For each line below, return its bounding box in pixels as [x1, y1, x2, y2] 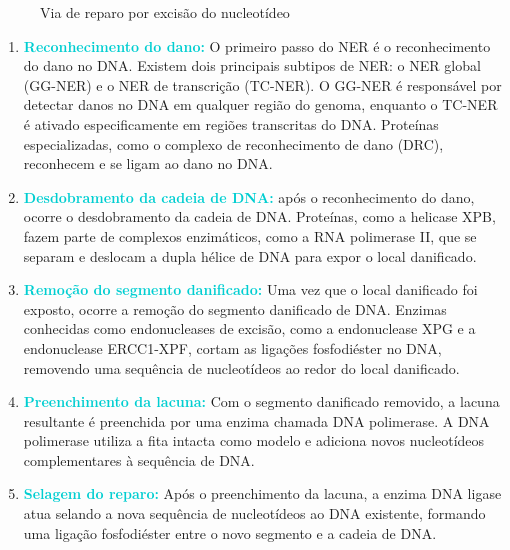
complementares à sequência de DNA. [23, 449, 255, 470]
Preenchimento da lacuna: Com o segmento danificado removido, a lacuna [23, 391, 500, 412]
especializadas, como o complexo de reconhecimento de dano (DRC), [23, 133, 444, 154]
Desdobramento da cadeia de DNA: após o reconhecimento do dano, [23, 186, 475, 207]
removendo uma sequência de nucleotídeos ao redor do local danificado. [23, 357, 460, 378]
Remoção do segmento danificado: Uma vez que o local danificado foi [23, 279, 478, 300]
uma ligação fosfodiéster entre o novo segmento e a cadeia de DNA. [23, 522, 437, 543]
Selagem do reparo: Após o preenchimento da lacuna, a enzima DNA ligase [23, 483, 502, 504]
